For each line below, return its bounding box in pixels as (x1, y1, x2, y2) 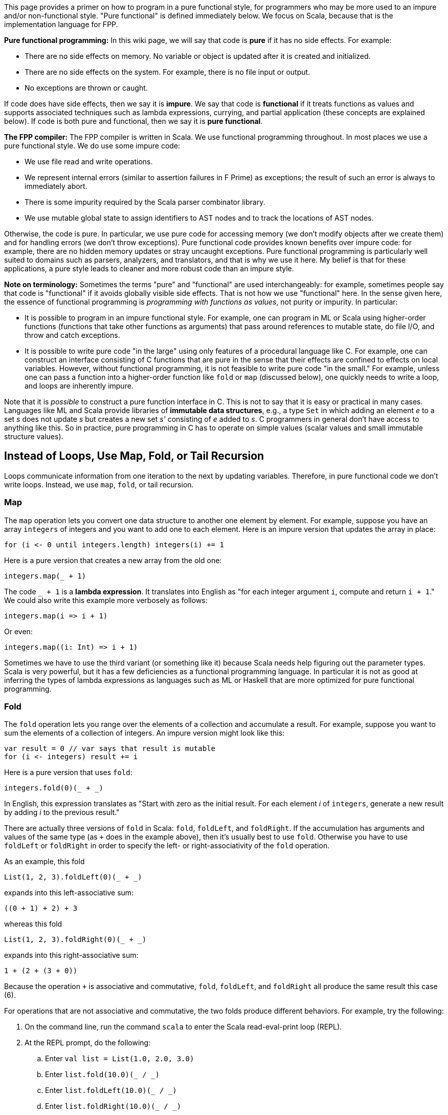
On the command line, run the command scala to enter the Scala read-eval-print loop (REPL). (25, 1022, 342, 1032)
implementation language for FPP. (4, 20, 118, 29)
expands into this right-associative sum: (4, 951, 139, 960)
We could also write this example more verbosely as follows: (4, 595, 208, 605)
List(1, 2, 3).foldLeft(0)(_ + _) (4, 873, 142, 882)
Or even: (4, 627, 33, 636)
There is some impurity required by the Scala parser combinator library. (25, 198, 265, 206)
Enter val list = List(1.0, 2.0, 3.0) (45, 1054, 194, 1063)
